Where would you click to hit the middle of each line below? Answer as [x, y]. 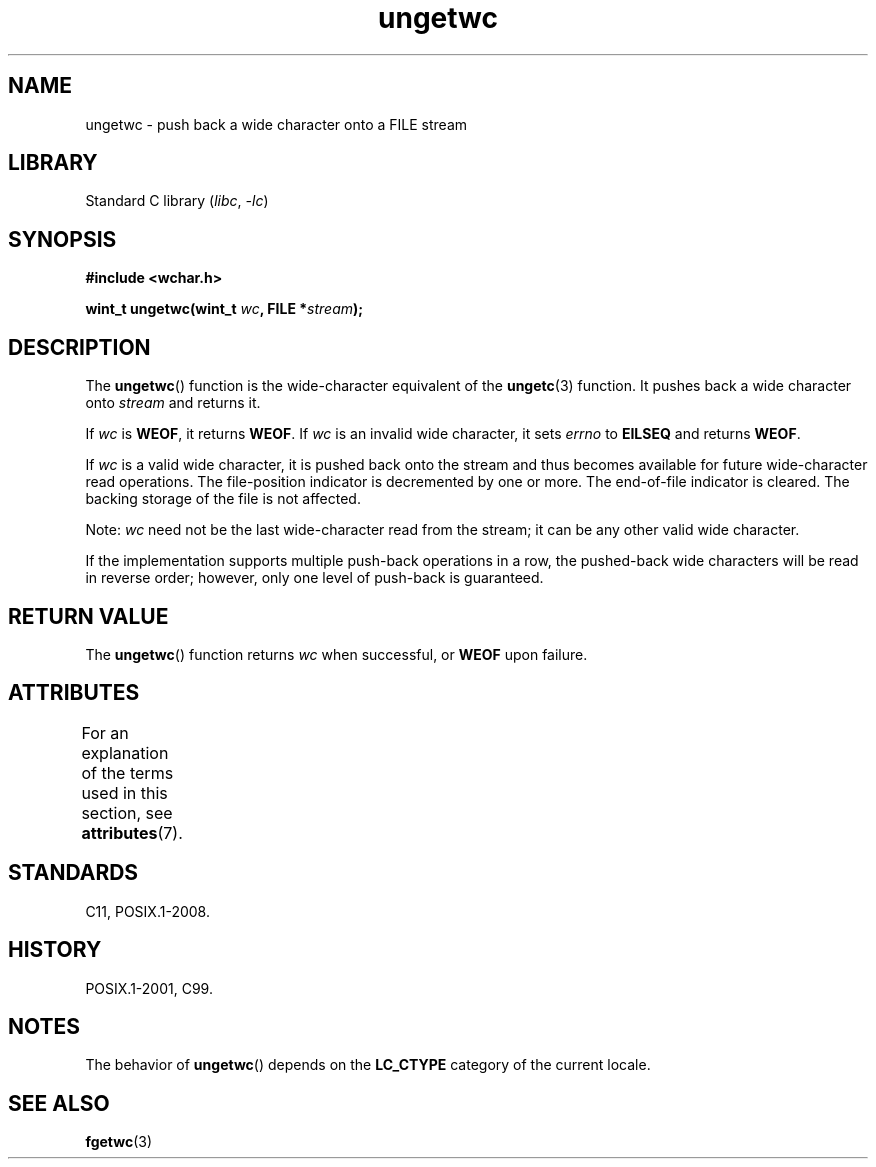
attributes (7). [132, 832]
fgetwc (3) [119, 1142]
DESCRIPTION [79, 347]
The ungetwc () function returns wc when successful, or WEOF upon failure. [336, 654]
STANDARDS [73, 873]
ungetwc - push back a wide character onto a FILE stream [276, 124]
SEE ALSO [59, 1103]
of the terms [127, 772]
